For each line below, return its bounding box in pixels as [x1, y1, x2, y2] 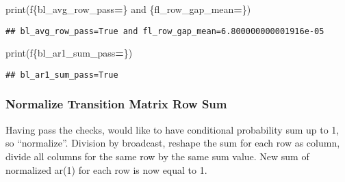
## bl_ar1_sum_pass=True [5, 70, 118, 80]
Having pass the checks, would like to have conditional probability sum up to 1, [5, 122, 340, 136]
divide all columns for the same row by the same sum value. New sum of [5, 149, 309, 163]
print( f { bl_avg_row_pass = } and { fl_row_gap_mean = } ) [5, 2, 251, 16]
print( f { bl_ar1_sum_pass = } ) [5, 46, 133, 60]
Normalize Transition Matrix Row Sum [5, 95, 227, 112]
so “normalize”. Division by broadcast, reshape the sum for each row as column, [5, 136, 340, 150]
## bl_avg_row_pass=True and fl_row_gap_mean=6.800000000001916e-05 [5, 26, 324, 36]
